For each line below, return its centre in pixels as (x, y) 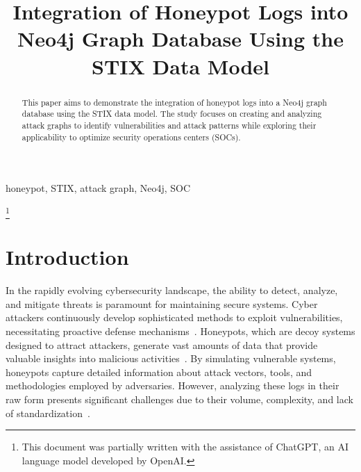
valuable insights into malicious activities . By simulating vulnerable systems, (171, 358)
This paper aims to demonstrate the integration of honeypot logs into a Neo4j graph (174, 102)
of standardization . (48, 413)
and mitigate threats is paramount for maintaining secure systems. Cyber (162, 303)
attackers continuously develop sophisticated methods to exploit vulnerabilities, (174, 317)
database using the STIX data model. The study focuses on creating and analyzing (172, 114)
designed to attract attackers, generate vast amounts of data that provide (162, 344)
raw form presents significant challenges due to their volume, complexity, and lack (179, 399)
